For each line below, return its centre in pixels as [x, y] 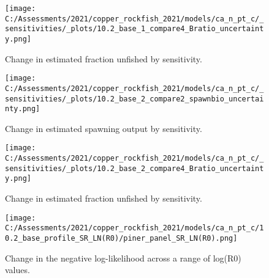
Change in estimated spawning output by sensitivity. [104, 128]
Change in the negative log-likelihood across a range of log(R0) [123, 258]
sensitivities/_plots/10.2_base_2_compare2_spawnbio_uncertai [134, 99]
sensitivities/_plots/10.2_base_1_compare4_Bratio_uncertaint [134, 29]
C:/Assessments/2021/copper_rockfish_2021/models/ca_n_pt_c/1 [134, 228]
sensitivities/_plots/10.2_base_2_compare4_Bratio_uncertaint [134, 168]
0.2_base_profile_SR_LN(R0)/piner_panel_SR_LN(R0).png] [121, 238]
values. [17, 270]
